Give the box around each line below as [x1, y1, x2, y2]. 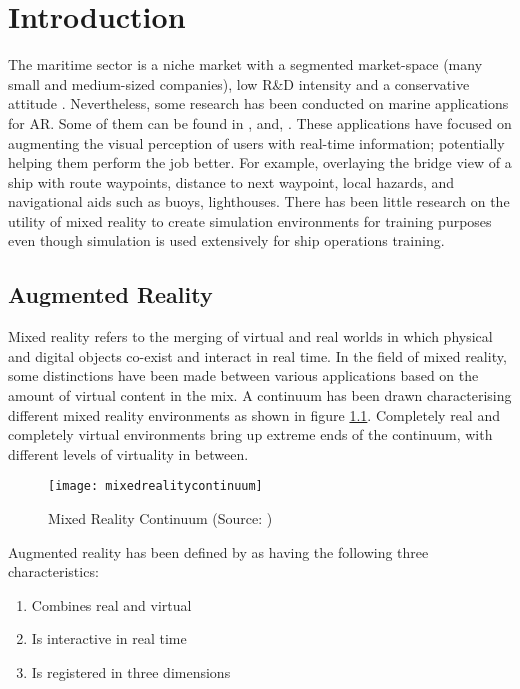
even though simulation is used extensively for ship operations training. [8, 230, 445, 251]
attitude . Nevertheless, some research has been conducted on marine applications [8, 93, 509, 114]
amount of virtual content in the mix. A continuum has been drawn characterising [8, 385, 512, 406]
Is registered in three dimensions [31, 662, 231, 683]
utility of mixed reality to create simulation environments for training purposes [8, 210, 492, 231]
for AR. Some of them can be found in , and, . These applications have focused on [8, 112, 512, 133]
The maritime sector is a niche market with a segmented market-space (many [8, 54, 483, 75]
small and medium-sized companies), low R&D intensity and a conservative [8, 73, 470, 94]
